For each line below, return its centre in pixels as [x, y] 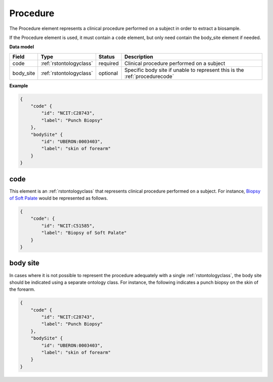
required [109, 63]
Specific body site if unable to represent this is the [184, 70]
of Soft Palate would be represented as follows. [59, 198]
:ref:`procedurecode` [149, 76]
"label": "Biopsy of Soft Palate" [84, 233]
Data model [22, 47]
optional [108, 73]
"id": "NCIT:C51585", [68, 226]
